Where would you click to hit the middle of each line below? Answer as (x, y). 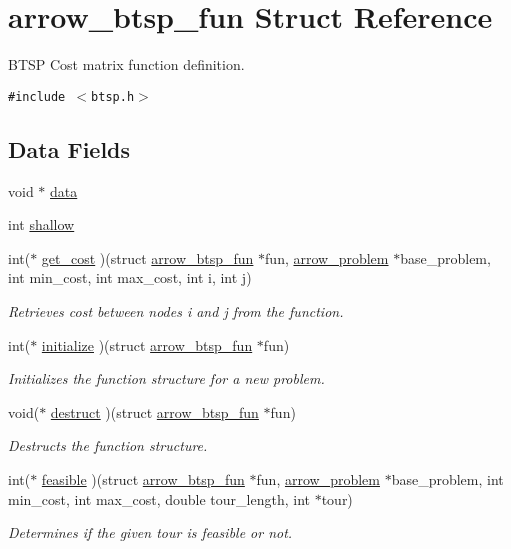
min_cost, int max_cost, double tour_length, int (159, 498)
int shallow (41, 224)
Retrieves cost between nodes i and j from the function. (176, 310)
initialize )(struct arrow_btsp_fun (147, 344)
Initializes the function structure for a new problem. (166, 378)
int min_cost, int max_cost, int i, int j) (130, 277)
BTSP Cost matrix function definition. (126, 64)
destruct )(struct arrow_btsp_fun (154, 411)
